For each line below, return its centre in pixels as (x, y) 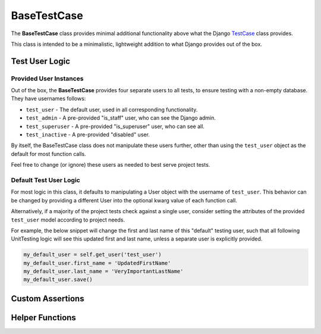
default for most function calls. (48, 154)
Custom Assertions (48, 299)
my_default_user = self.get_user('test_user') (92, 255)
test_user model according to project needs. (68, 220)
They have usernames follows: (48, 99)
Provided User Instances (47, 79)
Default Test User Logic (45, 180)
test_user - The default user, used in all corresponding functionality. (112, 110)
